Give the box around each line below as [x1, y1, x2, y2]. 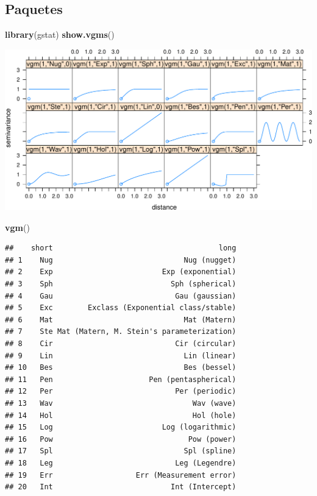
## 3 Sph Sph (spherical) [5, 280, 237, 289]
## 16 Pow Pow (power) [5, 434, 237, 444]
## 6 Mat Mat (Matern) [5, 315, 237, 324]
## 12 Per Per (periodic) [5, 387, 237, 396]
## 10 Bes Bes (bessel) [5, 363, 237, 372]
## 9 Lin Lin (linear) [5, 351, 237, 360]
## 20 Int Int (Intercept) [5, 483, 237, 492]
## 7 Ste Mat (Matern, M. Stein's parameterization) [5, 327, 237, 336]
